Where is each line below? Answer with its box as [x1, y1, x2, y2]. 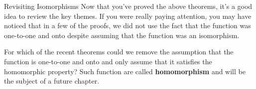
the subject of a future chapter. [4, 76, 100, 86]
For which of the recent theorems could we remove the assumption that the [4, 46, 234, 57]
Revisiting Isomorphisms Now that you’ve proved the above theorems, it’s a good [4, 1, 253, 11]
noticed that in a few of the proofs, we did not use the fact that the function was [4, 20, 251, 31]
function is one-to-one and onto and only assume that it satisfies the [4, 56, 212, 66]
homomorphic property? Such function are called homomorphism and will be [4, 66, 246, 76]
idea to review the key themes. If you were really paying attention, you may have [4, 10, 252, 21]
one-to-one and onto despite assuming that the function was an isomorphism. [4, 30, 240, 40]
